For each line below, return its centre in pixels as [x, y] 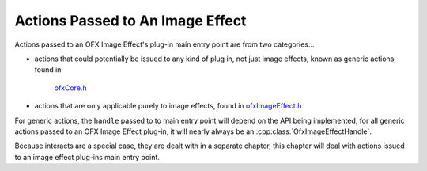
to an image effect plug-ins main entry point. [87, 157]
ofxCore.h [70, 88]
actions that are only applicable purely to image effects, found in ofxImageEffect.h [168, 106]
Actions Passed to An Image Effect [130, 21]
